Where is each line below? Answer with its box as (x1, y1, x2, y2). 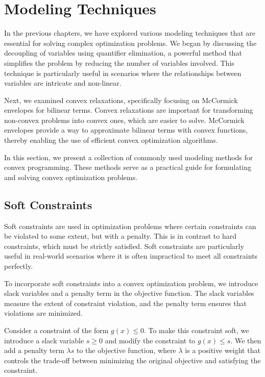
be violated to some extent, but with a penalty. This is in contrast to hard (4, 231, 236, 241)
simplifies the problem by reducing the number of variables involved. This (4, 57, 234, 68)
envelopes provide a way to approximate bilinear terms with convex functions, (4, 124, 248, 135)
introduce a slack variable (4, 335, 84, 345)
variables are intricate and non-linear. (4, 78, 122, 88)
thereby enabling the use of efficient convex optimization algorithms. (4, 135, 218, 145)
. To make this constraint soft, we (143, 324, 249, 335)
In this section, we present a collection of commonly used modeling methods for (4, 152, 253, 162)
